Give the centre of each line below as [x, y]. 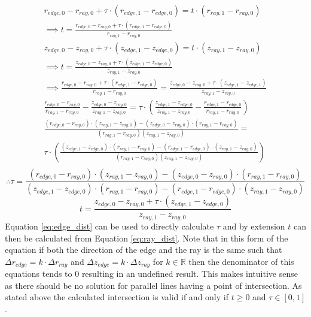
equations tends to [39, 274]
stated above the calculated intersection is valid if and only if [117, 297]
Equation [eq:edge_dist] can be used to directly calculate [109, 226]
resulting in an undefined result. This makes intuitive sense [190, 274]
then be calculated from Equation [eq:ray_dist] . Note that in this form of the [147, 238]
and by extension [254, 226]
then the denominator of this [241, 261]
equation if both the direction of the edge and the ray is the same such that [144, 250]
